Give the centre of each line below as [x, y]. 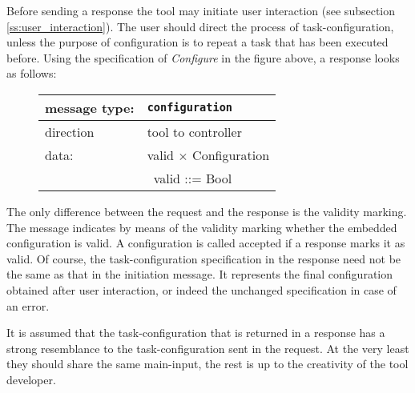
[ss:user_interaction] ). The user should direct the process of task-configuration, [200, 26]
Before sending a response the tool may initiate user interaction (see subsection [201, 10]
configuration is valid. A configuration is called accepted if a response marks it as [206, 243]
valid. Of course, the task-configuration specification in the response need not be [204, 258]
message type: [90, 107]
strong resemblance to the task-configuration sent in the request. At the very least [208, 348]
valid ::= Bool [193, 178]
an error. [28, 305]
